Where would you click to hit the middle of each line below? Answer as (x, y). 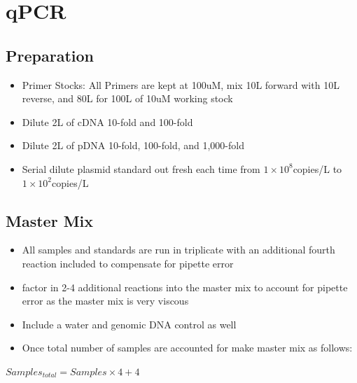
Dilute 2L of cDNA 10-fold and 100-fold (107, 121)
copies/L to (317, 168)
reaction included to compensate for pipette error (128, 263)
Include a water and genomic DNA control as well (129, 324)
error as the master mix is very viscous (105, 301)
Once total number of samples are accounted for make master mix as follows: (187, 348)
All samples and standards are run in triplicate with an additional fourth (178, 250)
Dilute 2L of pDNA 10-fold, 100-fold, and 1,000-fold (133, 145)
